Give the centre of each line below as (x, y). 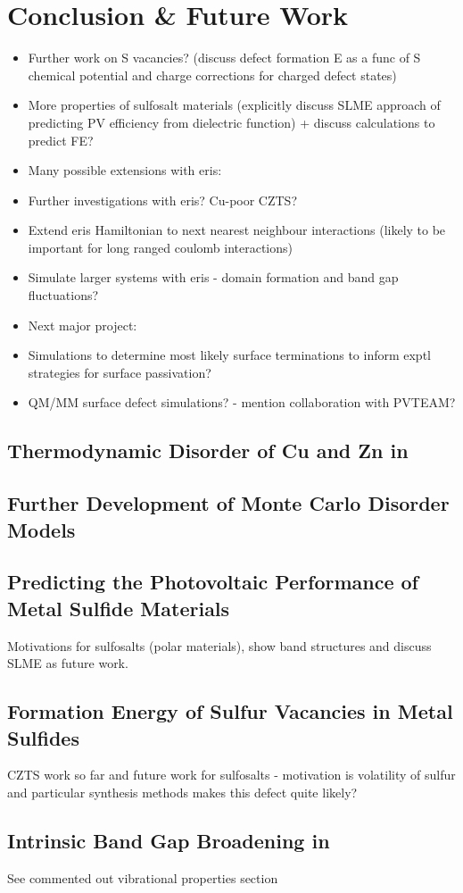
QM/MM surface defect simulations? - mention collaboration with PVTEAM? (242, 402)
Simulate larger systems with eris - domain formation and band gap (213, 277)
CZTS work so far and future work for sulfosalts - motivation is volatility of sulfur (231, 775)
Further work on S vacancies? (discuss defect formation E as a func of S (224, 58)
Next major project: (83, 325)
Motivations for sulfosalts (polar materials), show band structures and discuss (219, 645)
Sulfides (43, 737)
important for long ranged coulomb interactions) (161, 247)
